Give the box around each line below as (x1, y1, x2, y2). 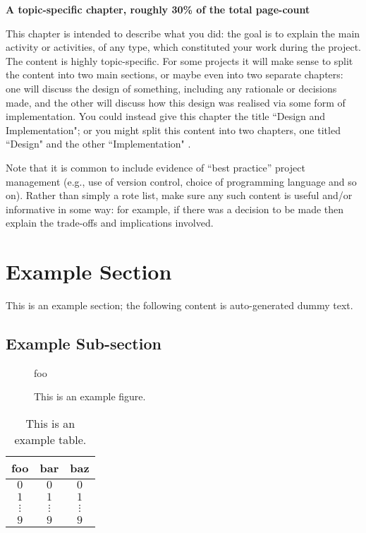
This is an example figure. (34, 389, 146, 404)
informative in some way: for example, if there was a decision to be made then (6, 201, 344, 216)
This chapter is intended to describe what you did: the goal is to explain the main (6, 25, 360, 40)
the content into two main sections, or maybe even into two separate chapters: (6, 67, 343, 82)
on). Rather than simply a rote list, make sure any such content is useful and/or (6, 188, 353, 203)
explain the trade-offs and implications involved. (6, 215, 214, 230)
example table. (14, 431, 87, 448)
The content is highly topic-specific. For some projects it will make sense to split (6, 53, 353, 68)
